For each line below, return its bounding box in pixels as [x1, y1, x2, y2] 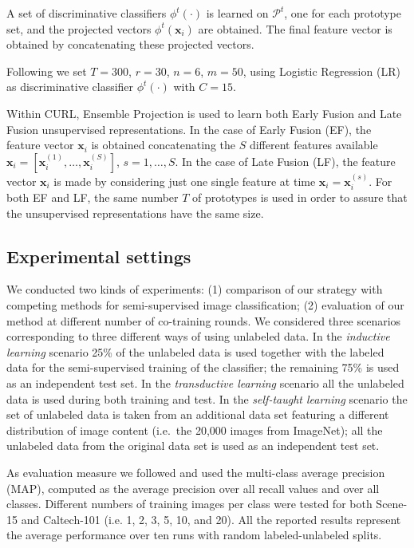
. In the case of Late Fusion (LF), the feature [175, 152, 396, 169]
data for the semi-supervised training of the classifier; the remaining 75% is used [6, 359, 400, 376]
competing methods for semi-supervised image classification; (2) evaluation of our [6, 296, 404, 313]
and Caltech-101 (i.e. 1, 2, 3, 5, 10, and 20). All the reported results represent [21, 511, 401, 527]
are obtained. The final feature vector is [198, 20, 392, 37]
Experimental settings [6, 243, 191, 268]
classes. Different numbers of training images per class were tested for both [6, 495, 373, 512]
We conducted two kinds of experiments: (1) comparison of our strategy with [6, 281, 383, 298]
